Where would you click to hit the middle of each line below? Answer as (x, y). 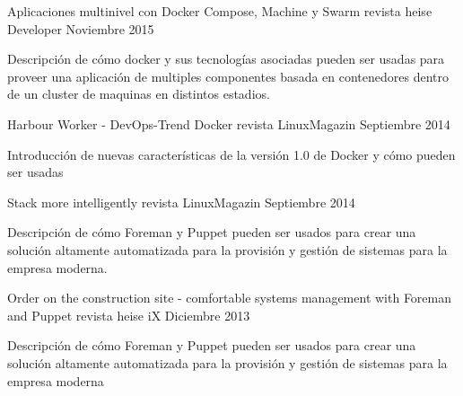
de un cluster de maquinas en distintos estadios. (139, 94)
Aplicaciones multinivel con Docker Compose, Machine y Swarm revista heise (220, 11)
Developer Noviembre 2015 (81, 28)
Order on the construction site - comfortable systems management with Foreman (230, 298)
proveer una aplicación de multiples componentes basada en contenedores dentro (228, 76)
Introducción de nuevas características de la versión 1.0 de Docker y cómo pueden (231, 154)
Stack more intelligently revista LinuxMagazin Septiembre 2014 (181, 202)
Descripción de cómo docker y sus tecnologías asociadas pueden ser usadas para (226, 59)
